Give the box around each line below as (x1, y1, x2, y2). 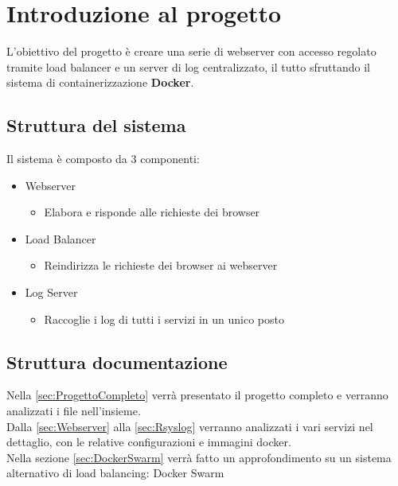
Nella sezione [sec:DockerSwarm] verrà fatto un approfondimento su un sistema (6, 449, 392, 465)
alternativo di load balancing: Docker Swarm (6, 465, 224, 481)
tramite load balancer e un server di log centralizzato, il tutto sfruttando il (6, 58, 370, 75)
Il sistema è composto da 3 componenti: (6, 150, 200, 167)
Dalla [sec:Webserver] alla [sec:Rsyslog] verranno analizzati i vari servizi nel (6, 418, 373, 434)
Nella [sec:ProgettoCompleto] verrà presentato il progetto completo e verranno (6, 387, 388, 403)
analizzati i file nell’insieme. (6, 402, 141, 419)
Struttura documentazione (6, 349, 228, 374)
